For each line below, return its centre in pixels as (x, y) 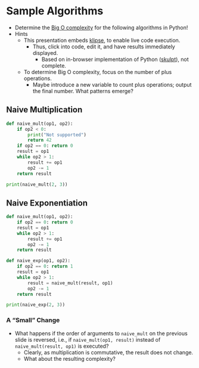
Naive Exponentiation (47, 203)
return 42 (40, 140)
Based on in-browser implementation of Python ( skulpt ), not (115, 59)
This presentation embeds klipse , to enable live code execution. (102, 40)
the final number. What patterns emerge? (83, 91)
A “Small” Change (33, 320)
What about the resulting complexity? (70, 358)
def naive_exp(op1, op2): (38, 261)
